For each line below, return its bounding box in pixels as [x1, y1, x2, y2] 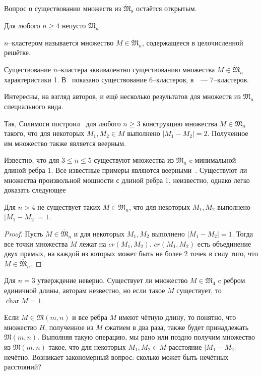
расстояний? [4, 361, 41, 372]
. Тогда [232, 228, 253, 239]
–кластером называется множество [8, 37, 114, 48]
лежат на [79, 238, 106, 249]
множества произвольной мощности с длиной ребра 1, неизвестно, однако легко [4, 174, 250, 185]
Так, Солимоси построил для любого [4, 118, 121, 128]
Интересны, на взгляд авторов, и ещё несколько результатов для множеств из [4, 91, 241, 102]
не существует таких [37, 201, 101, 212]
